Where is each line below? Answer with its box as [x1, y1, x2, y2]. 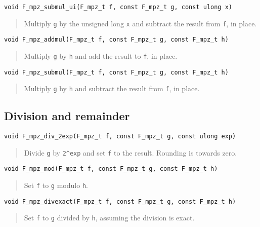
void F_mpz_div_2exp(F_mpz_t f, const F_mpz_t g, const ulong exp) [4, 133, 236, 140]
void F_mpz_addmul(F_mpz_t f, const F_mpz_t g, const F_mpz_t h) [4, 36, 229, 44]
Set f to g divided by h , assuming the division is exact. [24, 212, 195, 223]
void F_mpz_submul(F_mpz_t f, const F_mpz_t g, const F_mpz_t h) [4, 68, 229, 76]
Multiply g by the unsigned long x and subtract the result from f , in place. [24, 18, 257, 28]
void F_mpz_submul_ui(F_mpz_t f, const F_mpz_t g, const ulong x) [4, 4, 233, 11]
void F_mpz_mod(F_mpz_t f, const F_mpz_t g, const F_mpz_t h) [4, 165, 218, 173]
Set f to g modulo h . [24, 180, 88, 191]
